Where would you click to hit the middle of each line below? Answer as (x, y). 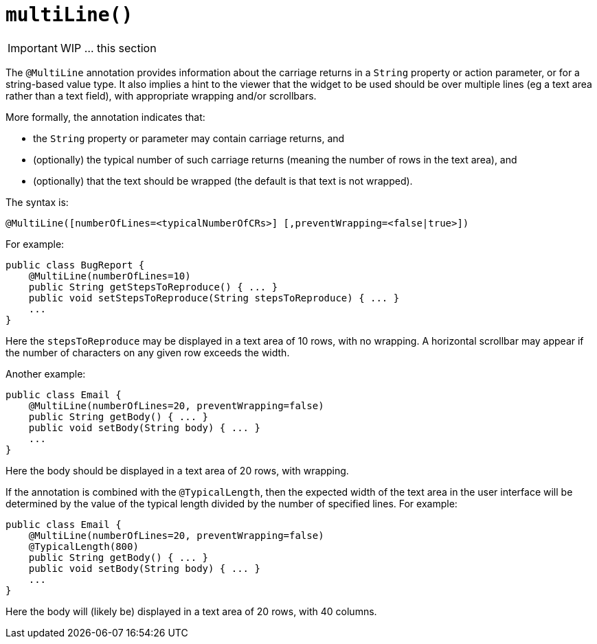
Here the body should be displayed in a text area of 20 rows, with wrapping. (177, 470)
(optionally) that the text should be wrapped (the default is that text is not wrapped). (223, 181)
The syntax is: (37, 202)
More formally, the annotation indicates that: (105, 117)
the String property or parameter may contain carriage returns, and (189, 138)
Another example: (46, 373)
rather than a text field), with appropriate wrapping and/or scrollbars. (161, 95)
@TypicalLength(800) (83, 546)
